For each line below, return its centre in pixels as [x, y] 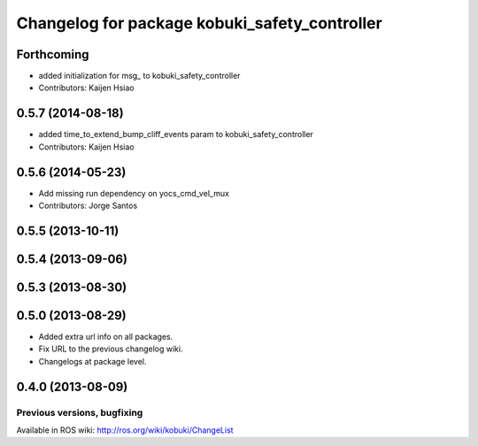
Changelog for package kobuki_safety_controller [199, 23]
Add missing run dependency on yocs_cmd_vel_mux [134, 193]
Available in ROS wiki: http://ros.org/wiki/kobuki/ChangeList [125, 430]
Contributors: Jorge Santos [88, 206]
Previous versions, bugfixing [80, 412]
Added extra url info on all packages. [106, 337]
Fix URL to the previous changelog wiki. [111, 349]
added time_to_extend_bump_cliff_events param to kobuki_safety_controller [176, 135]
